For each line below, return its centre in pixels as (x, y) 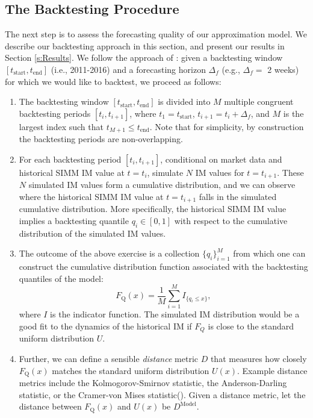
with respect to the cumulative (231, 220)
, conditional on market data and (221, 159)
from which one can (269, 253)
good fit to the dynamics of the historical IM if (105, 326)
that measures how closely (259, 359)
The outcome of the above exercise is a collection (109, 253)
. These (290, 172)
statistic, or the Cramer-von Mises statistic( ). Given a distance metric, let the (162, 394)
